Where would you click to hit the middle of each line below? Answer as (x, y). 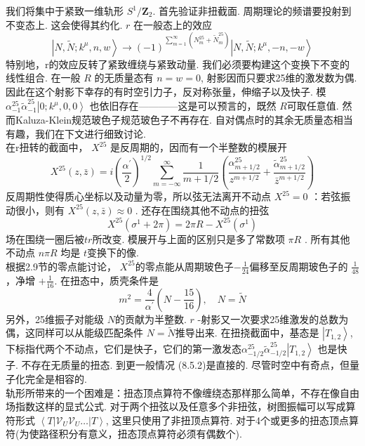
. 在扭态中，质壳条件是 (106, 280)
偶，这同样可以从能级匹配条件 (74, 333)
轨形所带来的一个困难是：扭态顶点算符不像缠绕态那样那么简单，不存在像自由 (182, 392)
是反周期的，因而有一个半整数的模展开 (198, 147)
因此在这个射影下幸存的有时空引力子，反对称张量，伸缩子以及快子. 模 (166, 91)
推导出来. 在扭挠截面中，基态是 (247, 333)
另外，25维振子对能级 (55, 319)
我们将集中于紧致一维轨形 (65, 11)
